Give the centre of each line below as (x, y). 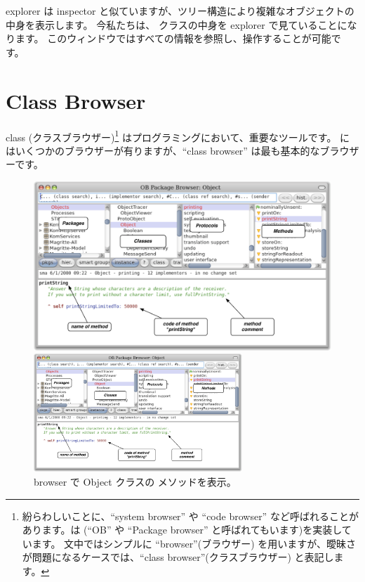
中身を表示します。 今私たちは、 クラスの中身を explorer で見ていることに (177, 24)
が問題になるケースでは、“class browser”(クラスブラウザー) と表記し (178, 557)
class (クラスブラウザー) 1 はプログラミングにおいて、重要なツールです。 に (178, 136)
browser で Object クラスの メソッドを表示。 (135, 482)
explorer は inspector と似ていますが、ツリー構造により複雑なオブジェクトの (180, 11)
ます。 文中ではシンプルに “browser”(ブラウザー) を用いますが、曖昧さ (194, 543)
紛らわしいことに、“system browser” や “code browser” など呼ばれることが (190, 516)
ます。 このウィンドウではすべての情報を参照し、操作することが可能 (173, 38)
